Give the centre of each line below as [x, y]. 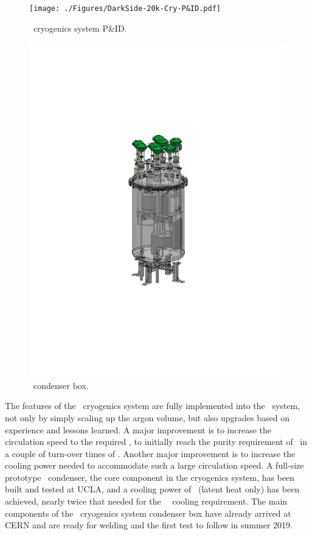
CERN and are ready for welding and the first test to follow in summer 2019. [149, 525]
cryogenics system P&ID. [80, 28]
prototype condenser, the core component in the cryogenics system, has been [150, 477]
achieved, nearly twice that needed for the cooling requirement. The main [146, 501]
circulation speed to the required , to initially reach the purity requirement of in [156, 442]
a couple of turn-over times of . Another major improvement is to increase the [150, 453]
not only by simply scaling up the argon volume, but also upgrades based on [147, 417]
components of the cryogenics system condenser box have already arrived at [148, 513]
